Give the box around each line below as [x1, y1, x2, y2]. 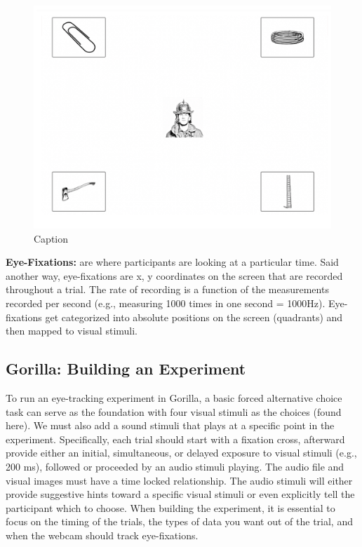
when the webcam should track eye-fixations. [6, 527, 199, 542]
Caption [34, 231, 69, 245]
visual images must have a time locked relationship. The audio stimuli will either [6, 473, 353, 487]
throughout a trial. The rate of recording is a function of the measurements [6, 282, 329, 297]
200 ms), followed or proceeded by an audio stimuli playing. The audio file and [6, 459, 344, 473]
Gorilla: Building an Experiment [6, 358, 246, 379]
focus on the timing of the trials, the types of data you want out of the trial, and [6, 514, 353, 529]
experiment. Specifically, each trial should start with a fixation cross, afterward [6, 431, 345, 446]
